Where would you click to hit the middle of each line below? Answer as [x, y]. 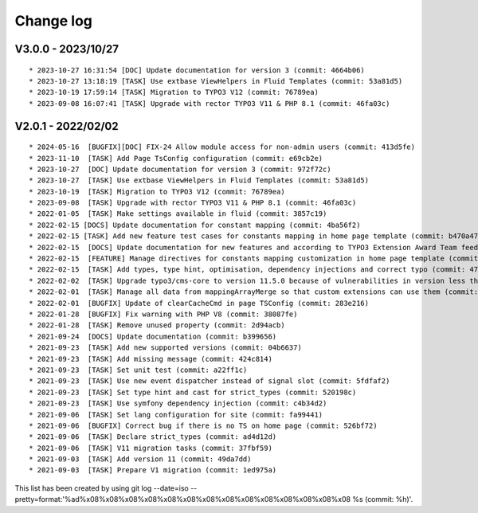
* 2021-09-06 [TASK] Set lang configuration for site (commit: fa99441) [176, 415]
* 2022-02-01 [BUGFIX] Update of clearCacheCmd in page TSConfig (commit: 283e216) [199, 303]
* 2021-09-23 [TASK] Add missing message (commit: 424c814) [151, 359]
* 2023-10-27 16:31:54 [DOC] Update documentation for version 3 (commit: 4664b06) [197, 70]
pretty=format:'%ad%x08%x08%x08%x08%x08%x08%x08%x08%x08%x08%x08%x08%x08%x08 [182, 499]
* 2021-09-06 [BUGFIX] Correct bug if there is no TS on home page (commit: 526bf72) [203, 425]
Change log [54, 21]
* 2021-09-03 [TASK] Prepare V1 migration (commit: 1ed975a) [153, 470]
